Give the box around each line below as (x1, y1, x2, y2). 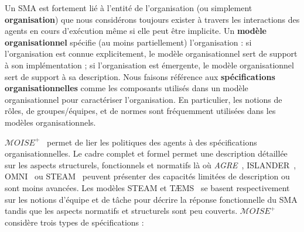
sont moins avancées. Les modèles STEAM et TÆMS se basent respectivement (5, 181, 290, 193)
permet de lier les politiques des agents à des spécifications (46, 136, 257, 148)
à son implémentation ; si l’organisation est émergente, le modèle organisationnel (5, 58, 294, 71)
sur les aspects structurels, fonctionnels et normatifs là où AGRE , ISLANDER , (5, 158, 296, 171)
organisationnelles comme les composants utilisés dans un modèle (5, 82, 248, 94)
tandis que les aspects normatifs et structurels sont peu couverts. (5, 205, 238, 217)
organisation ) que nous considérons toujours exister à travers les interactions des (5, 13, 300, 25)
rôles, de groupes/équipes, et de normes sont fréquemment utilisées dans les (5, 105, 276, 117)
